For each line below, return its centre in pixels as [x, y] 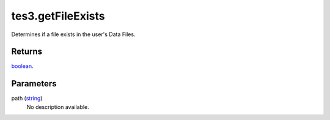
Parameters [34, 84]
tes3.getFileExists [58, 16]
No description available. [58, 107]
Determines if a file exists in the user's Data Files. [73, 34]
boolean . [22, 66]
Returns [27, 52]
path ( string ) [27, 99]
